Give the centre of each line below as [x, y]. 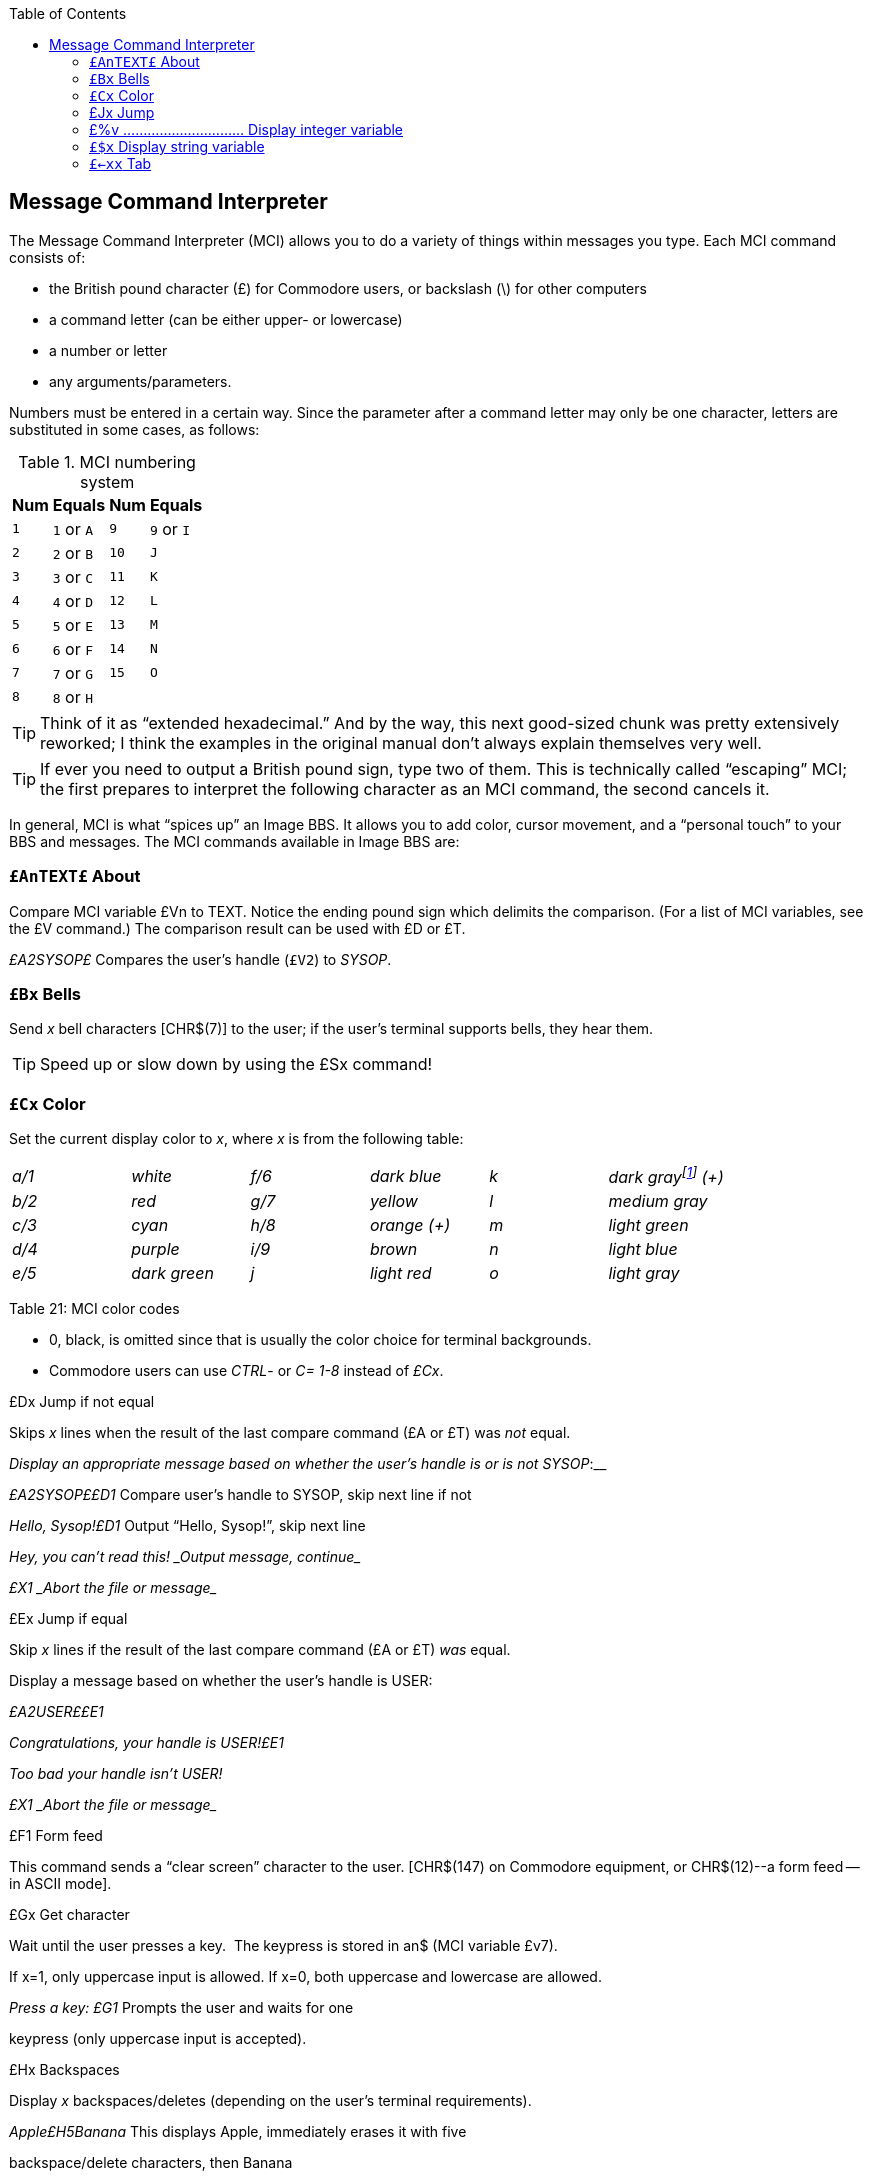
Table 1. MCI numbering [107, 461]
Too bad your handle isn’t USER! [116, 1774]
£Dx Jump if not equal [82, 1402]
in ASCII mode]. [60, 1884]
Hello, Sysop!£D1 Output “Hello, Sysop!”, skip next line [187, 1526]
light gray [644, 1273]
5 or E [73, 624]
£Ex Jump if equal [68, 1619]
